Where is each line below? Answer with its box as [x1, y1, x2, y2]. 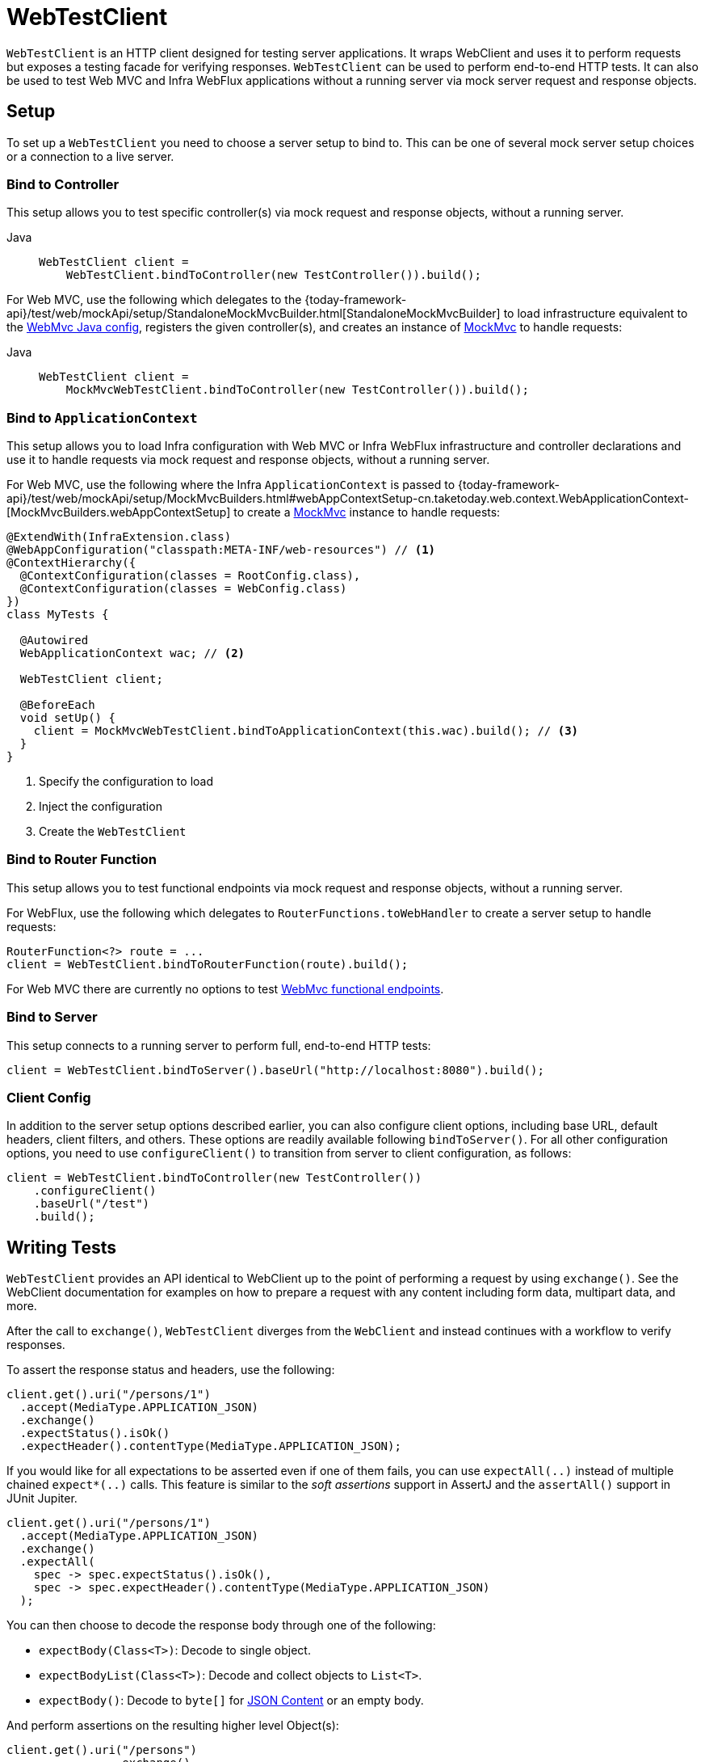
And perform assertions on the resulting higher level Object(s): [6, 1718, 339, 1733]
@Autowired [19, 634, 89, 647]
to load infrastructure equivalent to [503, 306, 688, 321]
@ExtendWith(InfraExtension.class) [6, 530, 232, 544]
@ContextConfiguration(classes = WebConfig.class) [19, 582, 347, 596]
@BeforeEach [19, 698, 95, 712]
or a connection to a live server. [6, 149, 174, 163]
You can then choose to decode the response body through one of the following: [6, 1618, 436, 1633]
